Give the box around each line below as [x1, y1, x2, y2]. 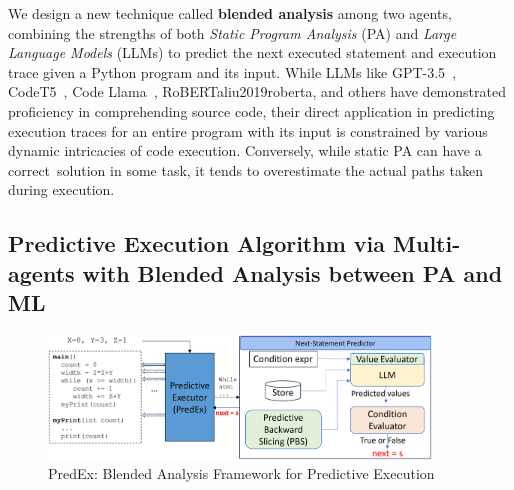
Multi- [393, 228, 461, 259]
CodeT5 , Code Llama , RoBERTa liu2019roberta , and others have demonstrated [8, 81, 506, 102]
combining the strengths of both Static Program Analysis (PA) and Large [8, 22, 457, 43]
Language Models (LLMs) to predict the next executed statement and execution [8, 42, 497, 63]
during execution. [8, 179, 115, 200]
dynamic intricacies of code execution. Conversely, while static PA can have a [8, 140, 482, 161]
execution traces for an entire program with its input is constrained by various [8, 120, 488, 141]
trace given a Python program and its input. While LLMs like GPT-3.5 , [8, 61, 457, 82]
